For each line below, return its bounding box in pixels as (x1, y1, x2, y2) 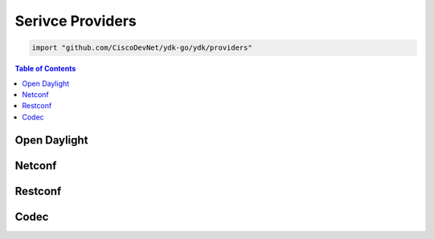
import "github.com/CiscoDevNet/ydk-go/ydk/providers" (31, 43, 252, 52)
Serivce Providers (14, 12, 137, 30)
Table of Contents (14, 64, 76, 74)
